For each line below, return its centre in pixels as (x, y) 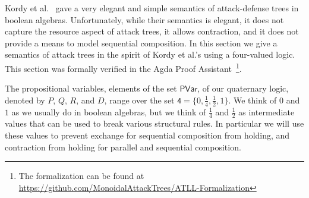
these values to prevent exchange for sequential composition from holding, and (147, 135)
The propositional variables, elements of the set (91, 88)
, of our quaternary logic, (243, 88)
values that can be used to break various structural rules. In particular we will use (154, 123)
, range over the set (139, 100)
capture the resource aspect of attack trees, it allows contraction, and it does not (152, 31)
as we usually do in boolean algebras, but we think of (109, 111)
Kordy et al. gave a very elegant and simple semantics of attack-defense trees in (152, 8)
